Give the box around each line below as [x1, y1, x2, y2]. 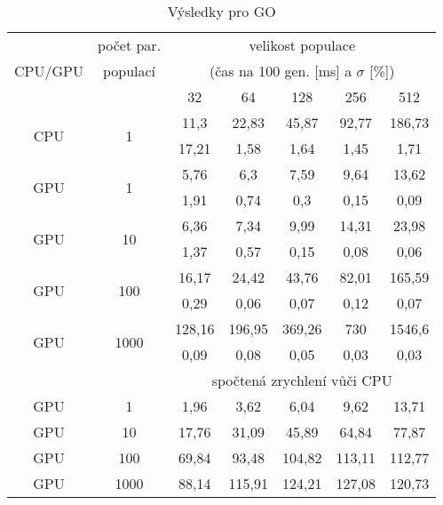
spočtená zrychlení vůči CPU [211, 370, 392, 390]
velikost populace [249, 35, 356, 55]
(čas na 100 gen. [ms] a [210, 60, 352, 81]
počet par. [97, 35, 162, 55]
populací [102, 60, 156, 81]
